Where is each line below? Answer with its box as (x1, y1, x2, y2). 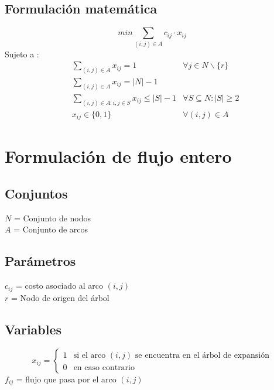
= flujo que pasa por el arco (16, 372, 117, 385)
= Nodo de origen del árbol (11, 291, 109, 303)
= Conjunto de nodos (13, 211, 91, 224)
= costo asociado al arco (15, 279, 104, 292)
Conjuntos (5, 184, 68, 203)
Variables (5, 320, 62, 338)
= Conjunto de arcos (13, 223, 88, 235)
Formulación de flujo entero (5, 144, 232, 168)
